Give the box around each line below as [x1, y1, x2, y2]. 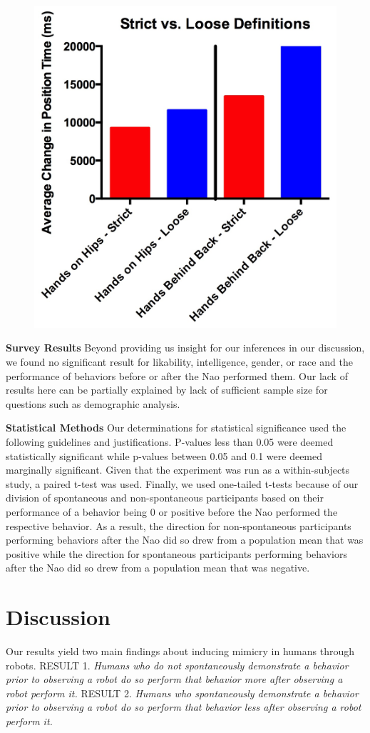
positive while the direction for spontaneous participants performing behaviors [6, 546, 348, 561]
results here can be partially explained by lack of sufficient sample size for [6, 382, 328, 397]
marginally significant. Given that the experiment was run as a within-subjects [6, 462, 350, 477]
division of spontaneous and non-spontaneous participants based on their [6, 490, 324, 505]
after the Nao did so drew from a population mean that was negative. [6, 560, 310, 575]
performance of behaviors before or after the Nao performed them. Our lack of [6, 368, 348, 383]
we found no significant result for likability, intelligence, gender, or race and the [6, 354, 353, 369]
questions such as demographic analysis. [6, 396, 180, 411]
